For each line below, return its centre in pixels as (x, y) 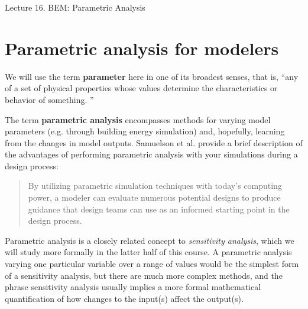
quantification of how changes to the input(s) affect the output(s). (124, 298)
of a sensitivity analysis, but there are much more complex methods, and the (144, 275)
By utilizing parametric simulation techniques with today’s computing (155, 186)
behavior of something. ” (49, 99)
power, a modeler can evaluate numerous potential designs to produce (154, 197)
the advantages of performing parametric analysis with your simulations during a (151, 154)
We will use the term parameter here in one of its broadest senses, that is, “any (152, 76)
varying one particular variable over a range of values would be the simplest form (152, 264)
